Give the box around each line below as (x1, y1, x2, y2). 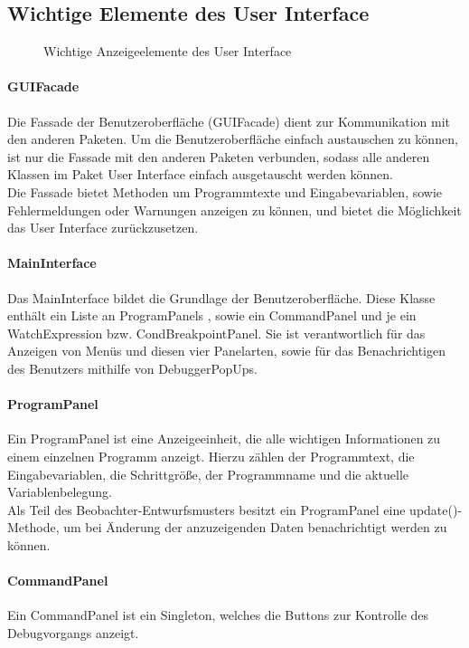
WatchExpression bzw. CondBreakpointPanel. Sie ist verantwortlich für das (7, 323, 426, 342)
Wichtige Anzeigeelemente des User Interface (43, 42, 292, 61)
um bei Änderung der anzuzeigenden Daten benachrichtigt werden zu (63, 518, 447, 537)
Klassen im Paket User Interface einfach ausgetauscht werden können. (7, 165, 393, 184)
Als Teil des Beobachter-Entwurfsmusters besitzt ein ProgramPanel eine (7, 500, 406, 519)
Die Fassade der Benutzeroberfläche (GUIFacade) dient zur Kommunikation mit (7, 111, 451, 130)
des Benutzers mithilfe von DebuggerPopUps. (7, 358, 258, 377)
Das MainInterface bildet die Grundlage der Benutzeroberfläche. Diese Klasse (7, 288, 436, 307)
